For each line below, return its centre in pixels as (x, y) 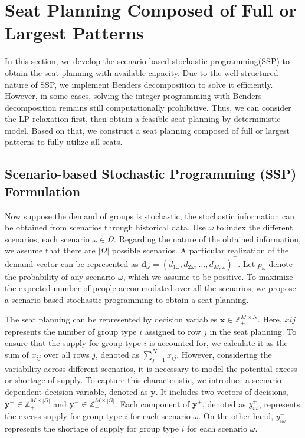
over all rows (67, 354)
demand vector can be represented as (72, 263)
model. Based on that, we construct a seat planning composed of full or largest (147, 130)
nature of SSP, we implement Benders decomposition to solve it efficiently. (139, 84)
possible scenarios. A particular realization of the (200, 250)
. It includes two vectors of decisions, (222, 391)
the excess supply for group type (63, 416)
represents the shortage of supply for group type (92, 428)
